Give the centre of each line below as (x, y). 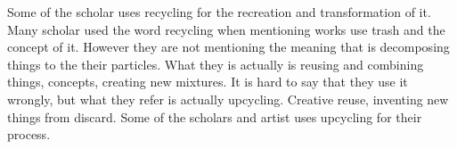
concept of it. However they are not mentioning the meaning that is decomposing (228, 47)
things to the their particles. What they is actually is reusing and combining (216, 64)
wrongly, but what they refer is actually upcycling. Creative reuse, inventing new (228, 99)
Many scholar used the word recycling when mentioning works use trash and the (226, 29)
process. (29, 134)
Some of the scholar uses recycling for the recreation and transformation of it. (219, 12)
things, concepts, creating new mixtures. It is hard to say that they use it (208, 82)
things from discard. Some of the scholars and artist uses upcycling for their (215, 116)
